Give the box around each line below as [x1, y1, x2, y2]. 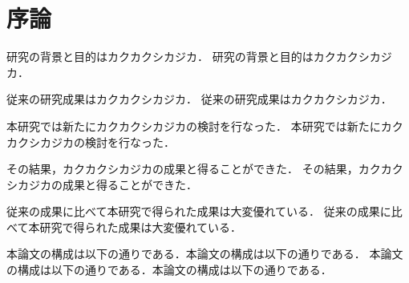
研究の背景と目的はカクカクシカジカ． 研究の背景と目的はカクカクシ [6, 48, 370, 65]
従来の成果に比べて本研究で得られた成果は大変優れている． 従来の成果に [6, 203, 391, 220]
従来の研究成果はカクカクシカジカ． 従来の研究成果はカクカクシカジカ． [6, 91, 392, 107]
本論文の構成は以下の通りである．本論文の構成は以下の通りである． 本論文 [6, 245, 403, 262]
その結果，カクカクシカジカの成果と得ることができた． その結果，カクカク [6, 160, 403, 177]
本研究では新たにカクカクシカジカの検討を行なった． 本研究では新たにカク [6, 117, 403, 134]
